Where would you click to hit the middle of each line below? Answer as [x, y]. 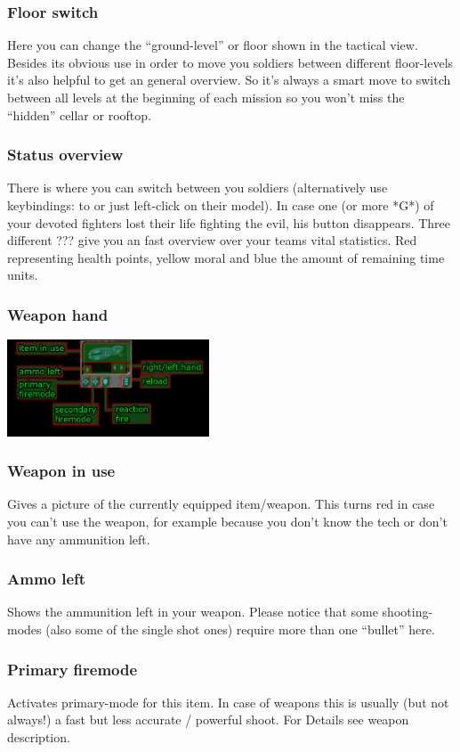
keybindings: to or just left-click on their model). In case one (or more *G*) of [221, 205]
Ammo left [47, 579]
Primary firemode [73, 669]
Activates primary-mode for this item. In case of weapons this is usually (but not [228, 702]
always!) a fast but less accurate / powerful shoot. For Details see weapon [208, 719]
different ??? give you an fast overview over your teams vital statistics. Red [212, 240]
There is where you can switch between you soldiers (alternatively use [198, 188]
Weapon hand [58, 314]
